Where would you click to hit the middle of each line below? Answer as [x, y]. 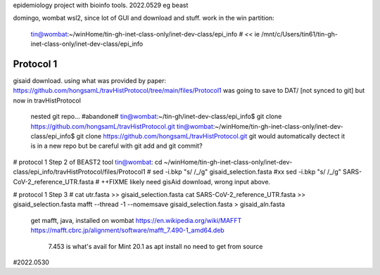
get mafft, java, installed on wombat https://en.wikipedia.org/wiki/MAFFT [136, 220]
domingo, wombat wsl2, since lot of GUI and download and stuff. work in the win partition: [144, 18]
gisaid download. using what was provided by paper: [90, 81]
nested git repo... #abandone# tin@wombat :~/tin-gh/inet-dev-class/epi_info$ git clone [156, 117]
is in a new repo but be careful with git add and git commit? [117, 146]
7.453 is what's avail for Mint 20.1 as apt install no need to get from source [156, 246]
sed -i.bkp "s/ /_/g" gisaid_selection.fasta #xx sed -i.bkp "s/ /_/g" [247, 172]
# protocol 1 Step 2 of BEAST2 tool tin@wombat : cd [88, 162]
